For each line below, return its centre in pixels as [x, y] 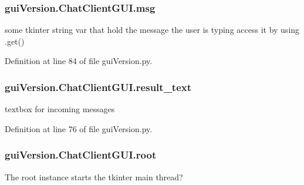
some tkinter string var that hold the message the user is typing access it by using [152, 30]
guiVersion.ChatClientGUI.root [81, 155]
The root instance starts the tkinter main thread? [94, 176]
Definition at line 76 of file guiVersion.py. [79, 128]
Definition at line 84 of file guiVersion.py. [79, 61]
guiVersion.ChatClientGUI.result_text [98, 87]
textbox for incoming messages [60, 109]
